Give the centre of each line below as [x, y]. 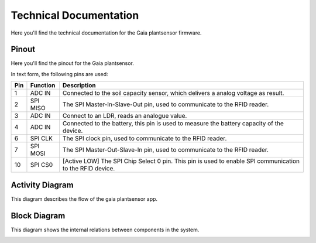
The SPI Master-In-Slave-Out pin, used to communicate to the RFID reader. [166, 104]
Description [79, 85]
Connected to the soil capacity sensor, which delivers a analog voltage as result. [173, 93]
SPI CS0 [42, 165]
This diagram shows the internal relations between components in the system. [105, 230]
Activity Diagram [42, 185]
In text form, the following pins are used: [59, 74]
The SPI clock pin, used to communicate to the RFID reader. [145, 139]
